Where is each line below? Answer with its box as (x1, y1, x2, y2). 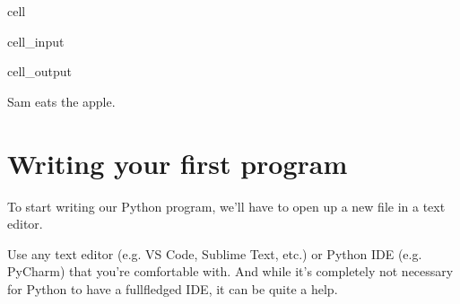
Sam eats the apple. (7, 91, 116, 110)
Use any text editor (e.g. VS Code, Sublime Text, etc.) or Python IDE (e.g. (7, 244, 422, 263)
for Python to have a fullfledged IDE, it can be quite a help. (7, 279, 338, 298)
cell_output (7, 62, 72, 81)
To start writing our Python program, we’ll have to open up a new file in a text (7, 196, 446, 215)
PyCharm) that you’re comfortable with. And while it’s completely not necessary (7, 262, 454, 281)
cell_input (7, 31, 65, 50)
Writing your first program (7, 144, 348, 181)
